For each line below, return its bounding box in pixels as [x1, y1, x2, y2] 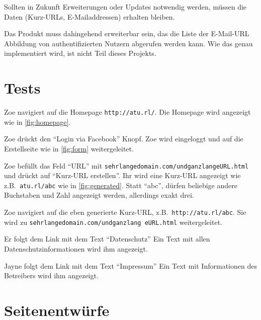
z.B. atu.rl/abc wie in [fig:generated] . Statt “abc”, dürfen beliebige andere [4, 180, 237, 190]
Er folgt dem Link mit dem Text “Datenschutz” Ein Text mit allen [4, 233, 210, 244]
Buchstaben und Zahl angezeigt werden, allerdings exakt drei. [4, 190, 194, 200]
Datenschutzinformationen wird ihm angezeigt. [4, 243, 148, 254]
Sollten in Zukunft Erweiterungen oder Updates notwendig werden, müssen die [4, 2, 247, 12]
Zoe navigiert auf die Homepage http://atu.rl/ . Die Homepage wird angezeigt [4, 107, 251, 117]
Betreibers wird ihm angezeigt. [4, 270, 99, 281]
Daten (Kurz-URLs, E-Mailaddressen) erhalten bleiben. [4, 11, 175, 22]
